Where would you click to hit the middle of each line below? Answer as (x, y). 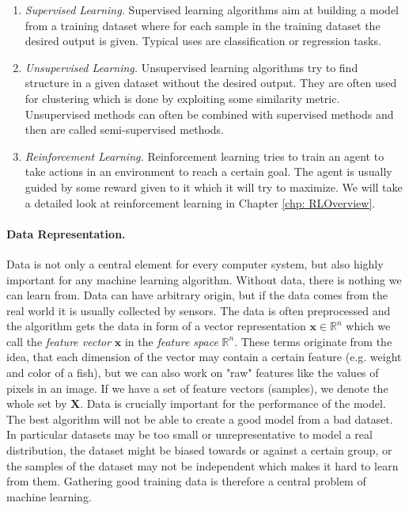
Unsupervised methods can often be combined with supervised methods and (209, 114)
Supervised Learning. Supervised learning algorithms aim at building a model (212, 10)
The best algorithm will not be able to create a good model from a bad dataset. (200, 419)
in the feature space (171, 341)
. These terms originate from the (313, 341)
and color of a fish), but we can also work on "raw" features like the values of (193, 373)
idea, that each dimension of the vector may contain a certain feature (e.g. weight (204, 357)
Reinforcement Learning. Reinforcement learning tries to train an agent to (204, 156)
